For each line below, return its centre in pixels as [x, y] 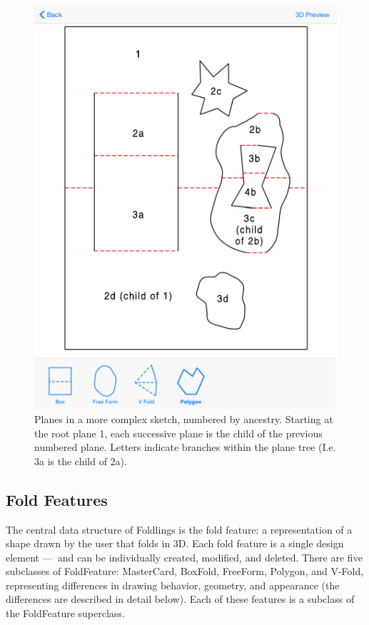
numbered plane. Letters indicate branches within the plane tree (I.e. [185, 447]
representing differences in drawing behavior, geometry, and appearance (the [173, 585]
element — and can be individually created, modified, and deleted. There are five [184, 557]
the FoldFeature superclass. [65, 613]
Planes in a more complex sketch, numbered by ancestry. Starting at [184, 418]
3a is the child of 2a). [81, 461]
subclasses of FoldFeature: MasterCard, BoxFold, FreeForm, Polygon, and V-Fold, [185, 571]
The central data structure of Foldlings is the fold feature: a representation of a [179, 529]
